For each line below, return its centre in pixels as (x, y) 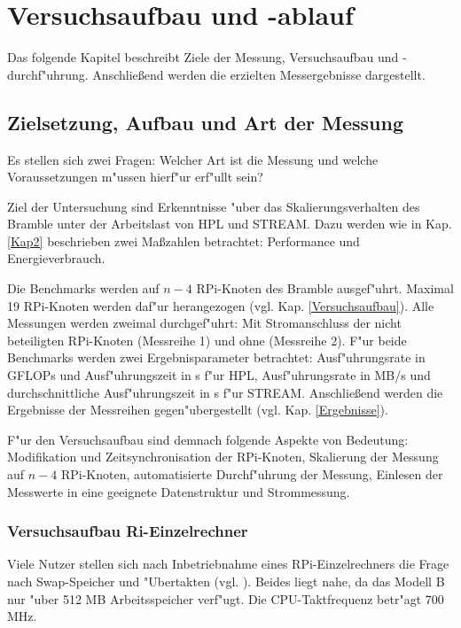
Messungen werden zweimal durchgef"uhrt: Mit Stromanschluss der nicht (204, 323)
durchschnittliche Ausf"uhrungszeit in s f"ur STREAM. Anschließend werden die (225, 392)
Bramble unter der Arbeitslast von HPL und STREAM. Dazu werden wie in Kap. (230, 224)
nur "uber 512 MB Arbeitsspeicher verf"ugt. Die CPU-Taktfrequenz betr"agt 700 (226, 598)
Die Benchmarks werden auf (83, 288)
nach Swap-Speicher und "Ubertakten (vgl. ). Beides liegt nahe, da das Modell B (226, 581)
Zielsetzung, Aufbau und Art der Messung (205, 122)
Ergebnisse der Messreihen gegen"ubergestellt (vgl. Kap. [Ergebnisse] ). (198, 410)
